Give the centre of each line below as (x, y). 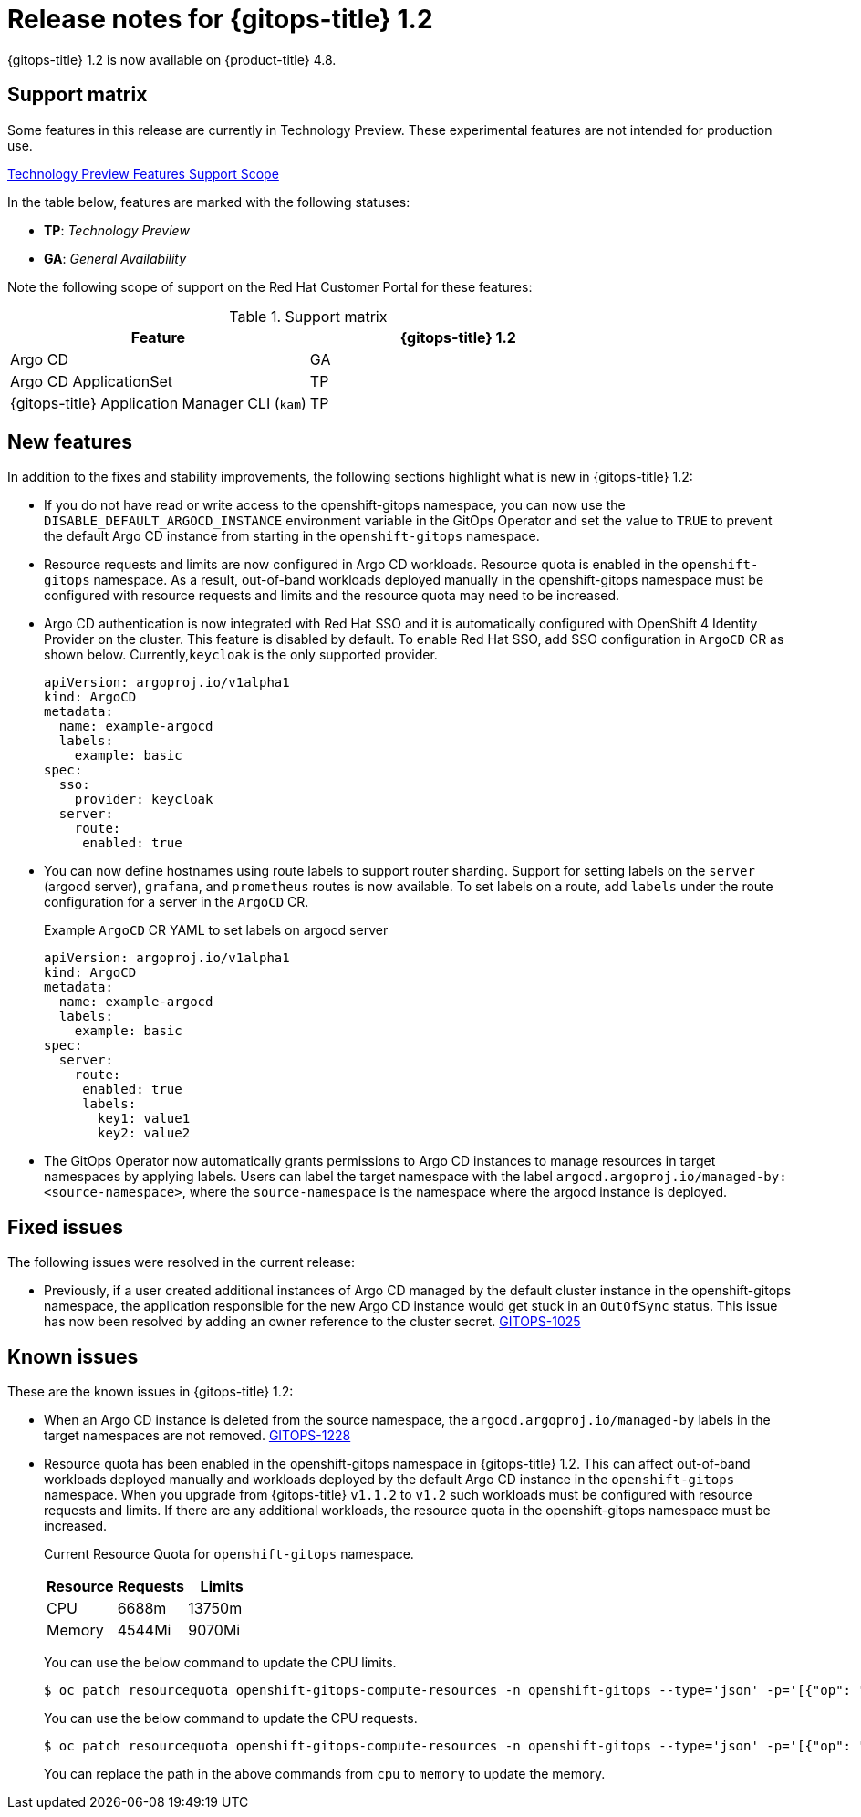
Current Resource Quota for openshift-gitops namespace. (229, 1554)
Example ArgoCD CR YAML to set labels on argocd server (216, 930)
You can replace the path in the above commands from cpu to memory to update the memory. (325, 1774)
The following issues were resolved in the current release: (181, 1262)
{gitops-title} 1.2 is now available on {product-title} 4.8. (172, 59)
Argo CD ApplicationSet (92, 381)
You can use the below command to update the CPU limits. (220, 1663)
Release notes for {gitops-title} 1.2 (220, 19)
